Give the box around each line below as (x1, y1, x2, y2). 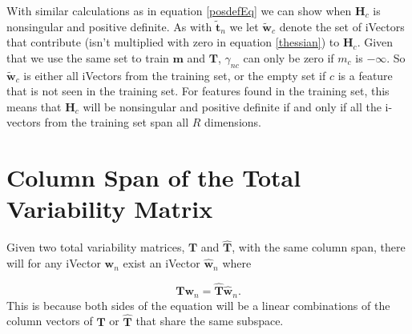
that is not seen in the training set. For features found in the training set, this (6, 82, 390, 99)
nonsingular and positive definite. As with (6, 18, 212, 34)
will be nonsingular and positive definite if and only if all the (83, 98, 382, 115)
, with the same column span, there (232, 239, 406, 256)
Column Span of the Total (6, 161, 301, 194)
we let (229, 18, 259, 34)
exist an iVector (123, 255, 200, 272)
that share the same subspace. (135, 312, 284, 329)
